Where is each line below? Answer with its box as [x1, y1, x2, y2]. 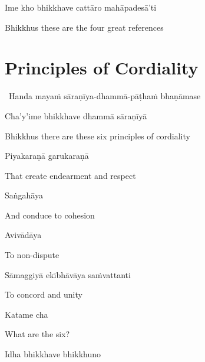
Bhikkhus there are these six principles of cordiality [5, 129, 190, 142]
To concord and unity [5, 288, 82, 301]
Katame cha [5, 308, 48, 320]
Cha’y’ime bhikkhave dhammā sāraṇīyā [5, 109, 147, 122]
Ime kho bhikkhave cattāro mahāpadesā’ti [5, 1, 157, 13]
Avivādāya [5, 229, 42, 241]
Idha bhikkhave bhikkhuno [5, 348, 101, 360]
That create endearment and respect [5, 169, 136, 181]
